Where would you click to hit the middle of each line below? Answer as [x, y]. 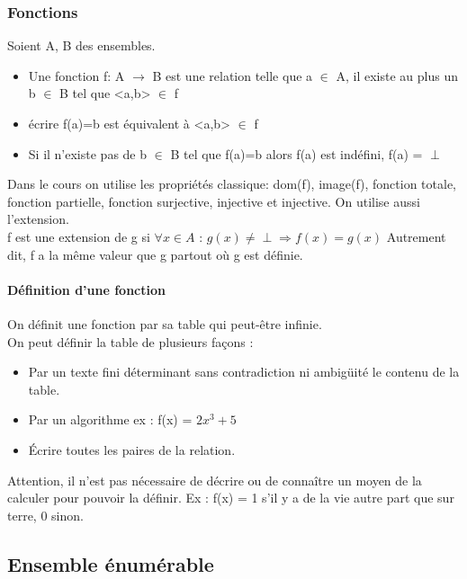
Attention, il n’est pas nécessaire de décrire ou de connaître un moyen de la [215, 480]
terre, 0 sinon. [45, 515]
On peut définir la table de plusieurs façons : [130, 341]
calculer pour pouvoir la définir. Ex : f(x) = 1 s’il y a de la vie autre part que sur [231, 498]
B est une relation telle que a [233, 75]
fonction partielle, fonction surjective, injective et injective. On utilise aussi [214, 201]
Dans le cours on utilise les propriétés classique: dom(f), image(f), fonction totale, [232, 184]
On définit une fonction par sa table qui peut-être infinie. [165, 323]
